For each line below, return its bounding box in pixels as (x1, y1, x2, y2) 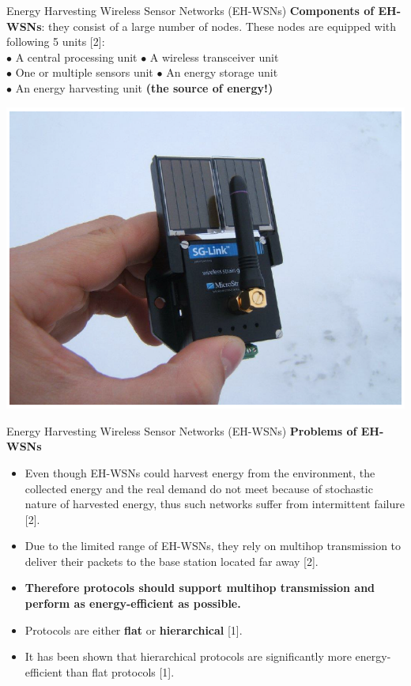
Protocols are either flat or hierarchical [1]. (25, 621, 243, 638)
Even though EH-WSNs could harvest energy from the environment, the (25, 464, 375, 481)
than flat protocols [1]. (66, 663, 175, 680)
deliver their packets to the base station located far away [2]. (25, 552, 319, 569)
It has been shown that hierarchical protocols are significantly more (25, 648, 352, 665)
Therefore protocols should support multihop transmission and (25, 579, 375, 596)
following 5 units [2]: (6, 33, 105, 50)
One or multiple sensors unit (15, 64, 153, 81)
